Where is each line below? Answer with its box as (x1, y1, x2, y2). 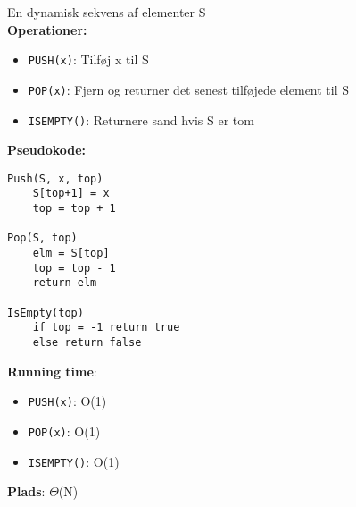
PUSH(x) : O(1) (28, 392, 107, 410)
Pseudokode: (7, 140, 87, 159)
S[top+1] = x (32, 187, 110, 200)
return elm (32, 276, 97, 290)
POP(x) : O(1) (28, 421, 101, 440)
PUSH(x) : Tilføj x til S (28, 50, 149, 69)
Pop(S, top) (7, 232, 78, 245)
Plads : (7, 482, 46, 501)
